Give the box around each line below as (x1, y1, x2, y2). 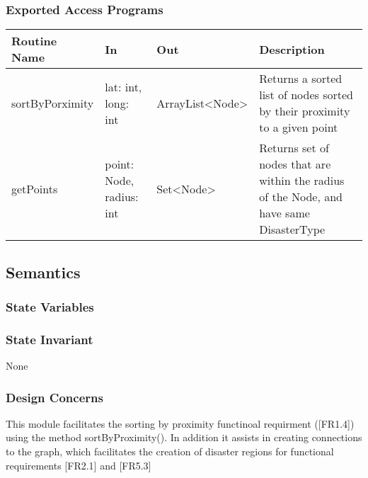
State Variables (6, 297, 94, 315)
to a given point (259, 119, 338, 136)
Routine (11, 33, 57, 50)
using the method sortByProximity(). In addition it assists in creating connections (6, 430, 362, 445)
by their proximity (259, 103, 350, 120)
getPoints (11, 180, 58, 197)
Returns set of (259, 140, 329, 157)
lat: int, (105, 78, 142, 95)
